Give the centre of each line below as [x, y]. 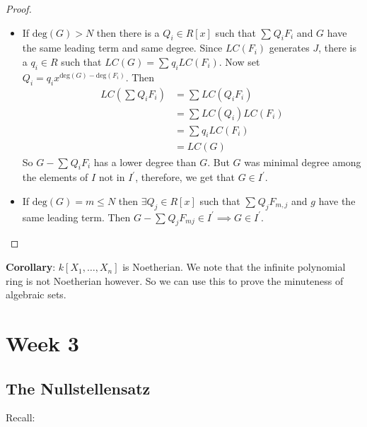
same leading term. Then [76, 217]
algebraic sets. [36, 294]
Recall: [21, 417]
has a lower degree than [145, 162]
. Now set [239, 61]
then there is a [128, 32]
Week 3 [42, 343]
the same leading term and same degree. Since [122, 48]
